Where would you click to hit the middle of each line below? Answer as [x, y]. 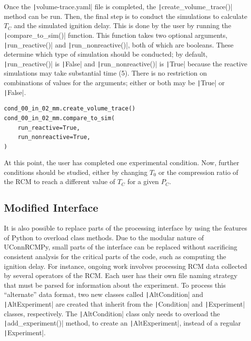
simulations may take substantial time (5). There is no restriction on [105, 73]
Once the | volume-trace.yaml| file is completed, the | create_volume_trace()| [118, 6]
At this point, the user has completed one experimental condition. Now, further [122, 163]
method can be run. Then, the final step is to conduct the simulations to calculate [126, 16]
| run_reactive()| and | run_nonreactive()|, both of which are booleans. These [119, 44]
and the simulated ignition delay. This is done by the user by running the [122, 25]
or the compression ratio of [198, 172]
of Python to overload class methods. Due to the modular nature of [104, 237]
